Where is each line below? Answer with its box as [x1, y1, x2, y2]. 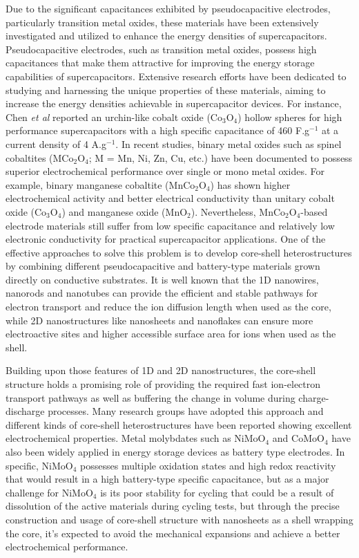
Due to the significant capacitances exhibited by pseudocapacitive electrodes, [6, 1, 331, 15]
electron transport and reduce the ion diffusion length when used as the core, [6, 299, 331, 314]
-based [300, 204, 328, 218]
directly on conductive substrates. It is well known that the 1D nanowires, [6, 272, 319, 286]
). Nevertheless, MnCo [191, 204, 286, 218]
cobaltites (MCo [6, 150, 74, 165]
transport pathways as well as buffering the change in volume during [6, 390, 295, 404]
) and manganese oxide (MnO [61, 204, 188, 218]
